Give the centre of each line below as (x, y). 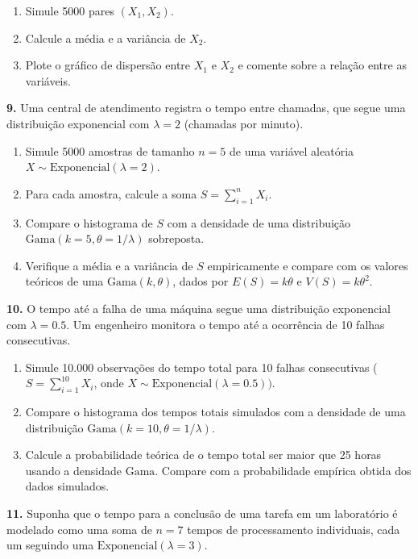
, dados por (201, 281)
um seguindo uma (50, 545)
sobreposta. (176, 238)
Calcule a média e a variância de (106, 38)
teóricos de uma (64, 281)
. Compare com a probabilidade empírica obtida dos (283, 470)
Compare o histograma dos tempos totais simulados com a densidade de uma (215, 412)
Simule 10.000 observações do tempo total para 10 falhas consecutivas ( (201, 367)
